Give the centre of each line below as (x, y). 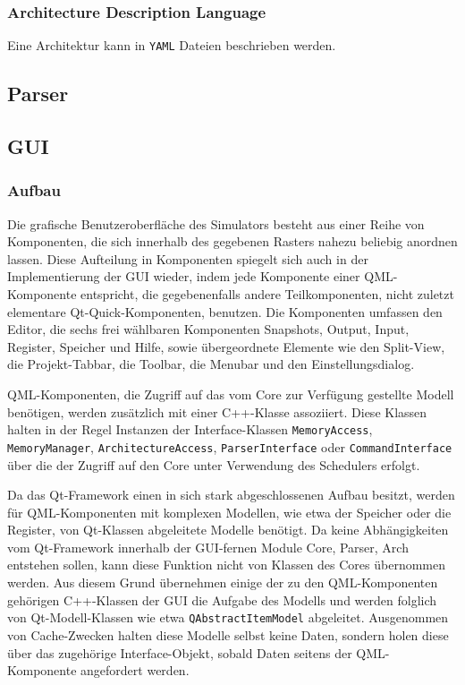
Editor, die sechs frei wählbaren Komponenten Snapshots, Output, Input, (208, 329)
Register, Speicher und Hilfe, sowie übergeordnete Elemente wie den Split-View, (226, 346)
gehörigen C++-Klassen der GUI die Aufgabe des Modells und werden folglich (222, 599)
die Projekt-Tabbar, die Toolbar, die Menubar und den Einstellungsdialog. (211, 364)
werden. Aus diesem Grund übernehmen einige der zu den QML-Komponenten (223, 582)
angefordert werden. (135, 670)
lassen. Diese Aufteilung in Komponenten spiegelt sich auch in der (188, 258)
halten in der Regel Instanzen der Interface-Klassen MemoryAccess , (190, 429)
